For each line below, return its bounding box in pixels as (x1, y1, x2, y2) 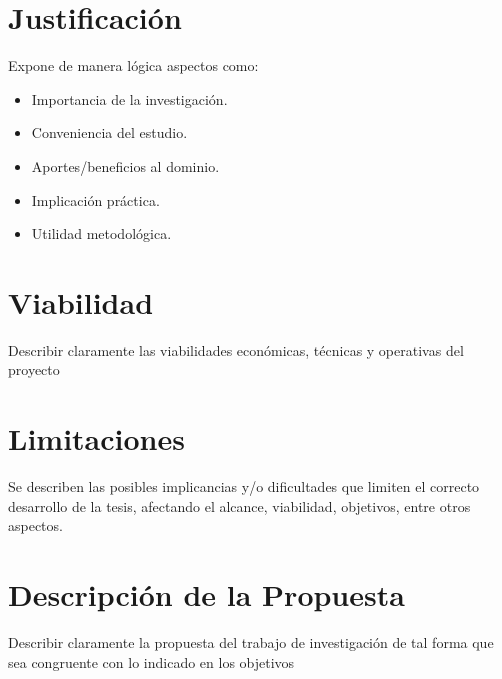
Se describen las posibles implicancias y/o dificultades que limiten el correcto (8, 476, 480, 497)
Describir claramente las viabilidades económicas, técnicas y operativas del (8, 339, 464, 360)
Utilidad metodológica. (31, 223, 172, 244)
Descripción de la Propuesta (8, 574, 405, 615)
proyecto (8, 359, 60, 380)
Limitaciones (8, 418, 185, 459)
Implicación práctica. (31, 189, 160, 210)
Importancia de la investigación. (31, 88, 228, 109)
